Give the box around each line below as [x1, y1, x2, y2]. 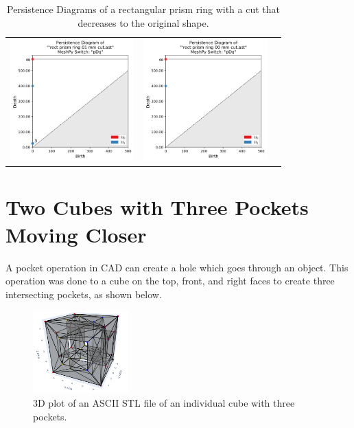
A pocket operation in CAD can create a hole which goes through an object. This [5, 260, 349, 274]
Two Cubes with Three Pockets [5, 193, 309, 221]
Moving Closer [5, 220, 147, 248]
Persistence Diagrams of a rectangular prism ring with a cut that [7, 2, 280, 16]
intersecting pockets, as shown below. [5, 286, 162, 301]
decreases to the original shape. [78, 15, 209, 30]
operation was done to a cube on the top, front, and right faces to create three [5, 273, 335, 288]
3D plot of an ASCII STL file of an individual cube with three [33, 395, 295, 409]
